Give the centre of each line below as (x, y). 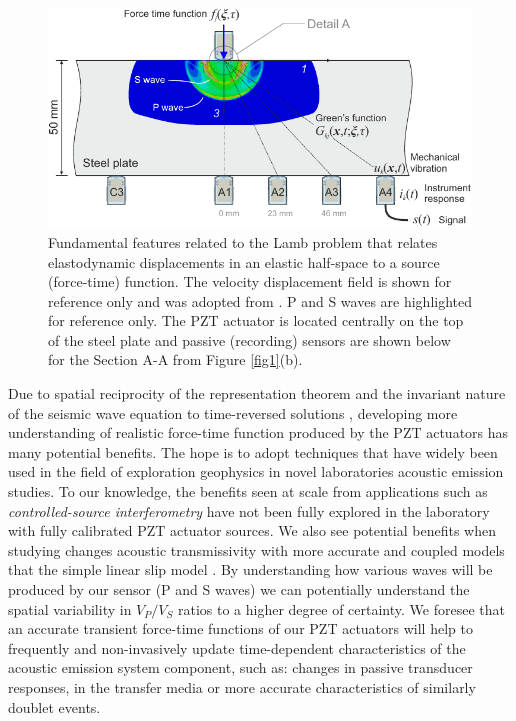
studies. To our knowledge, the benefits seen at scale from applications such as (248, 491)
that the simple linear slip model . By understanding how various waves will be (250, 569)
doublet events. (54, 706)
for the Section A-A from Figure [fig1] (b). (175, 359)
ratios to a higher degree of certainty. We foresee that (341, 608)
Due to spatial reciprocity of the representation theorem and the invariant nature (257, 393)
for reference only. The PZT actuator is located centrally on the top (256, 320)
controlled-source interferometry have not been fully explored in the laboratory (249, 510)
